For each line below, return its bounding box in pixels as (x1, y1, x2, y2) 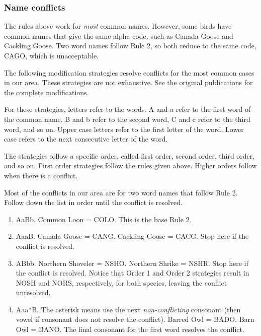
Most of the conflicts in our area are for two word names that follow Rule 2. (4, 187, 238, 197)
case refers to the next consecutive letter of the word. (4, 133, 168, 144)
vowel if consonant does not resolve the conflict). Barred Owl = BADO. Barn (16, 314, 254, 324)
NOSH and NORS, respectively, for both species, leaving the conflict (16, 277, 227, 288)
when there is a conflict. (4, 170, 78, 180)
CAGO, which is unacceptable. (4, 50, 99, 60)
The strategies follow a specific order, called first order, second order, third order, (4, 150, 255, 161)
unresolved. (16, 287, 51, 298)
